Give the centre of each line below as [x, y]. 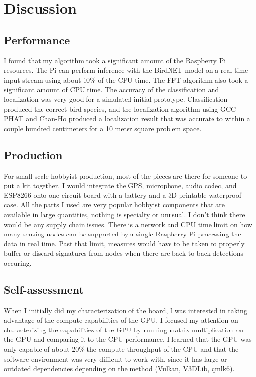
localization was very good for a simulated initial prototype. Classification [116, 99]
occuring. [18, 262]
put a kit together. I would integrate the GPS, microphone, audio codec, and [120, 185]
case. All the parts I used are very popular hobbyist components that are [115, 205]
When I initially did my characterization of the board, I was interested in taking [126, 310]
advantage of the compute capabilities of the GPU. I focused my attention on [121, 320]
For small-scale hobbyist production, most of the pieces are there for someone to [126, 175]
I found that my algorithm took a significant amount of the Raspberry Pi [115, 60]
